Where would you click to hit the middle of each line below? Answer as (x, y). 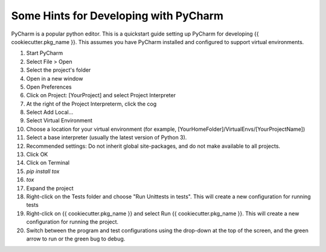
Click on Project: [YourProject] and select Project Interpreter (101, 95)
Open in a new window (55, 78)
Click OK (37, 154)
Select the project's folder (59, 70)
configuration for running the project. (72, 222)
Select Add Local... (50, 112)
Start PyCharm (45, 53)
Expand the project (50, 188)
